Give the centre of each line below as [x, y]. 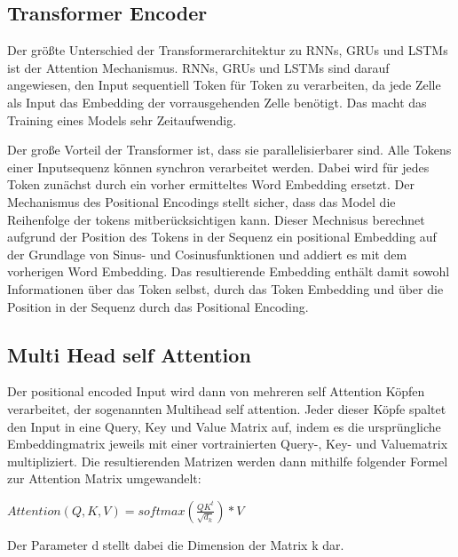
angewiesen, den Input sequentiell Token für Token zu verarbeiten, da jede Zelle [224, 85]
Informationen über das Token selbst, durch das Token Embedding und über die [225, 288]
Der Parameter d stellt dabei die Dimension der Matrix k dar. [176, 544]
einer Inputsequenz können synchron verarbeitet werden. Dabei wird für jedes [218, 167]
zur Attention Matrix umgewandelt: [104, 478]
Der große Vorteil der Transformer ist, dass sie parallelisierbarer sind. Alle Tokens [229, 150]
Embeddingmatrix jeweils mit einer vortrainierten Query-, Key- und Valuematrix [228, 444]
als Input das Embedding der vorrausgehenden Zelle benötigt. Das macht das [217, 102]
